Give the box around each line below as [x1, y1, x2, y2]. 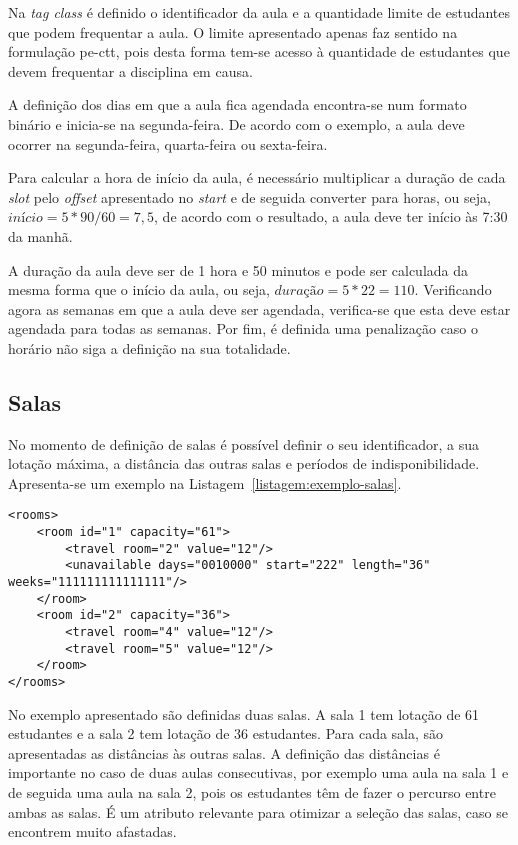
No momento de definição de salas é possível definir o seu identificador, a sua [8, 433, 480, 454]
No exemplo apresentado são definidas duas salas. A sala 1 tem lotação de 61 [8, 703, 480, 724]
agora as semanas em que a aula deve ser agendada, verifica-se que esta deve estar [8, 298, 511, 319]
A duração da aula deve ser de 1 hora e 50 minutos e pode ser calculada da [8, 259, 469, 280]
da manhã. [8, 225, 73, 246]
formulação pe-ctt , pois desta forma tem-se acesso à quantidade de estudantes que [8, 41, 510, 62]
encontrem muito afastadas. [8, 821, 177, 842]
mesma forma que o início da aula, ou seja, [8, 279, 270, 300]
